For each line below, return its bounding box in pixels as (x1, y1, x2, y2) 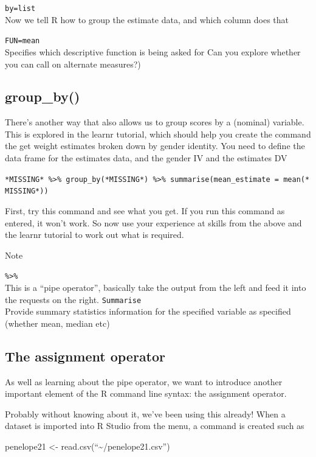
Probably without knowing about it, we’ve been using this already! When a (5, 407, 286, 420)
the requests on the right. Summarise (5, 293, 142, 305)
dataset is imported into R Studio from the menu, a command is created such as (5, 419, 304, 432)
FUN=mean (5, 37, 40, 46)
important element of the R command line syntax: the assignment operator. (5, 387, 287, 400)
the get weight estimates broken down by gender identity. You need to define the (5, 139, 305, 152)
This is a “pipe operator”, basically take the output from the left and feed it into (5, 281, 306, 294)
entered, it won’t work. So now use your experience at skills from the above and (5, 216, 302, 229)
